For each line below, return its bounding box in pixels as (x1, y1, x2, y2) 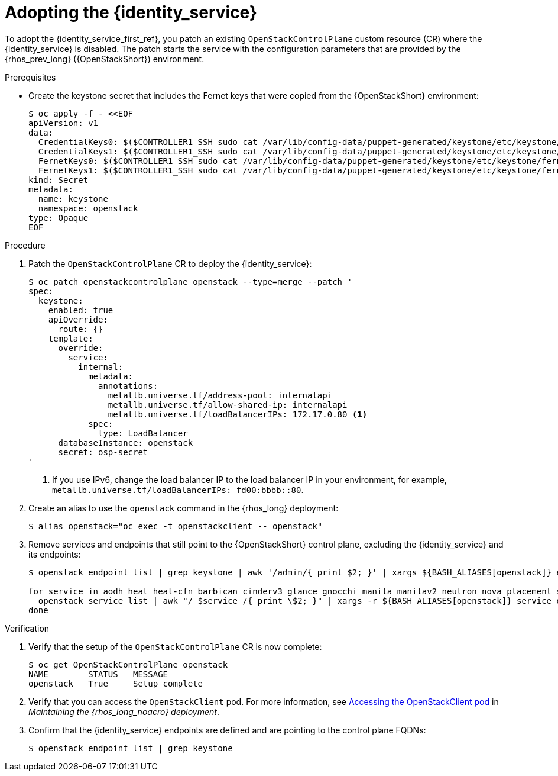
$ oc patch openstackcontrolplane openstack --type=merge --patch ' (28, 276, 352, 286)
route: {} (58, 324, 103, 334)
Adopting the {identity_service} (5, 2, 258, 22)
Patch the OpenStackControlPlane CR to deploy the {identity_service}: (28, 258, 312, 269)
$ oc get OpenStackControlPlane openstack (28, 659, 228, 669)
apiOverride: (48, 314, 108, 324)
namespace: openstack (38, 203, 138, 213)
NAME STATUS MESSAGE (28, 669, 168, 679)
